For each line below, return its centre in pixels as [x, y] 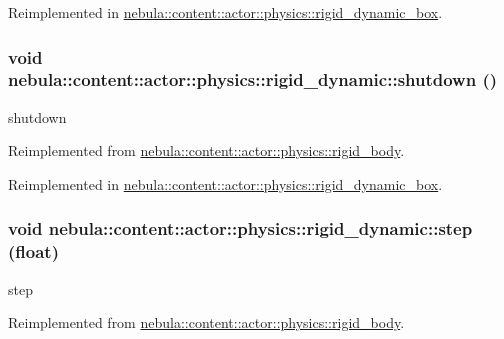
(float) [33, 251]
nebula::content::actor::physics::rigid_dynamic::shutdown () [253, 79]
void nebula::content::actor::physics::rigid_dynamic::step [240, 228]
